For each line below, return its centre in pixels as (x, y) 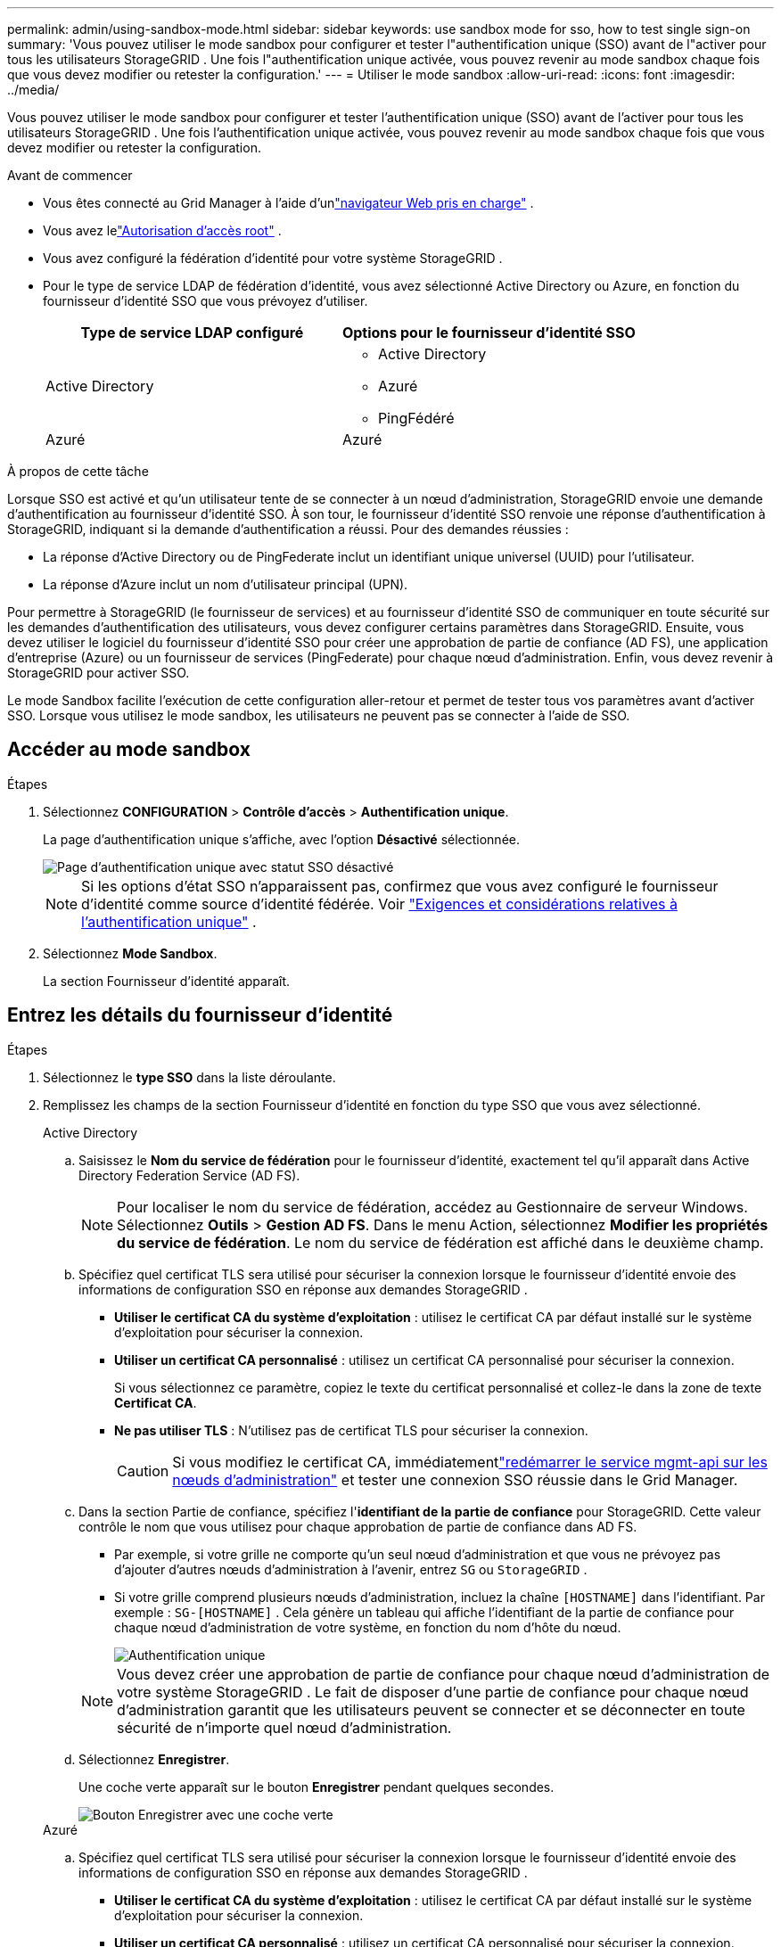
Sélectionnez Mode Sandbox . (130, 953)
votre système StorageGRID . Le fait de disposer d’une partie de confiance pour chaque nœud (433, 1692)
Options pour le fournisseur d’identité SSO (489, 333)
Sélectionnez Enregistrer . (154, 1759)
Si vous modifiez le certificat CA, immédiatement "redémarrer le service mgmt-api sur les (470, 1462)
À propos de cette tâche (78, 471)
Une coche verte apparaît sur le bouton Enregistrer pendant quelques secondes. (317, 1787)
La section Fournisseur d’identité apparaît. (167, 981)
